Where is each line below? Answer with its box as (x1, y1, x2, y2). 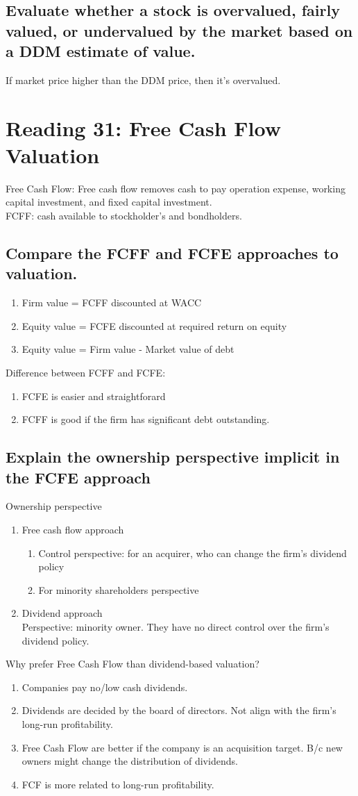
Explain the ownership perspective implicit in (6, 446, 340, 467)
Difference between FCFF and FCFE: (6, 365, 166, 380)
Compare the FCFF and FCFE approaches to (6, 242, 339, 264)
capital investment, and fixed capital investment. (6, 194, 212, 209)
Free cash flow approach (22, 522, 124, 537)
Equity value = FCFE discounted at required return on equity (22, 318, 287, 333)
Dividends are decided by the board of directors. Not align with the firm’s (22, 703, 336, 718)
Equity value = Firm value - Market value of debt (22, 342, 235, 356)
